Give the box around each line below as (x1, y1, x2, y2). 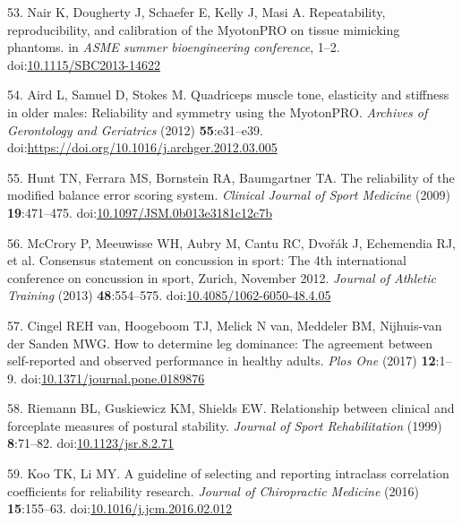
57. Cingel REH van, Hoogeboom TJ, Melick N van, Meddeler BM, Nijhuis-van (7, 315, 442, 334)
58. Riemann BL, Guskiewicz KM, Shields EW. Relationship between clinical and (7, 399, 455, 417)
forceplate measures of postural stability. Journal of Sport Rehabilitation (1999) (7, 416, 442, 434)
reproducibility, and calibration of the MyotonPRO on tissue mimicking (7, 20, 400, 39)
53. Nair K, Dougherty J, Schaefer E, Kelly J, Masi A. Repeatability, (7, 3, 386, 21)
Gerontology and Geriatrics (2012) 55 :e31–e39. (7, 120, 263, 139)
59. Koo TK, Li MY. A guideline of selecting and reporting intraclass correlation (7, 464, 449, 483)
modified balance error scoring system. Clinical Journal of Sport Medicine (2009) (7, 185, 450, 204)
